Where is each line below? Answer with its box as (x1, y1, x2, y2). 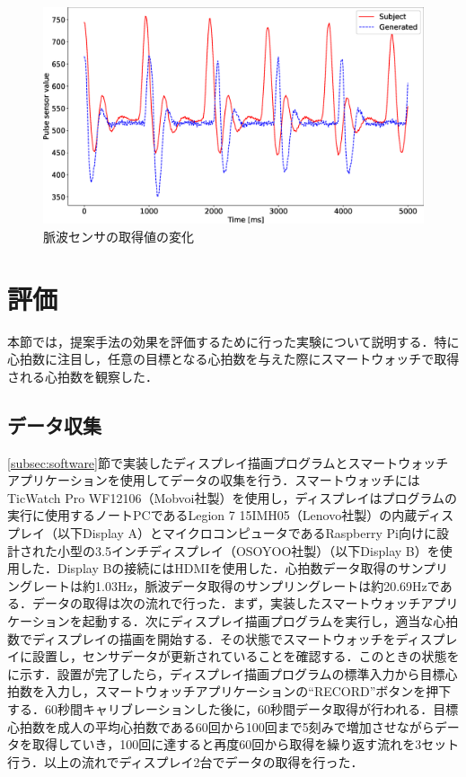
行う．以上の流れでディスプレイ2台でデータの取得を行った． (7, 752, 364, 771)
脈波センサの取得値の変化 (43, 226, 194, 245)
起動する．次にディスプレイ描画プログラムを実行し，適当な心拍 (82, 612, 459, 631)
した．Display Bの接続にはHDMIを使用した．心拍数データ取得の (19, 559, 399, 578)
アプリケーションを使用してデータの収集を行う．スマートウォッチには (7, 471, 420, 490)
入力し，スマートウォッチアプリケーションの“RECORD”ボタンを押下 (44, 682, 452, 701)
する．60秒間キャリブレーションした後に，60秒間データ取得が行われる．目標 (7, 700, 459, 718)
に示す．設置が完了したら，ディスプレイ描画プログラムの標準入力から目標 (7, 664, 445, 683)
